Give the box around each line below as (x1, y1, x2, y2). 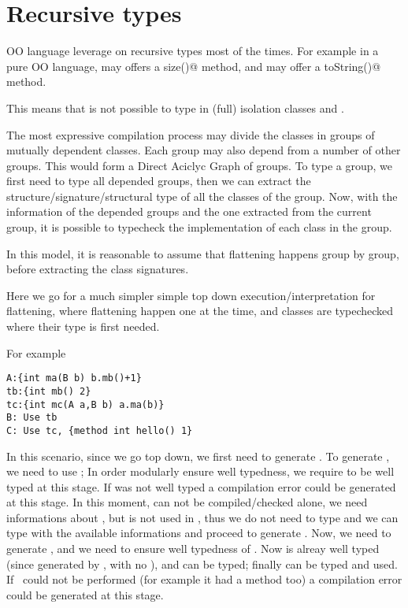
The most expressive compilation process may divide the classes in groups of (6, 126, 375, 143)
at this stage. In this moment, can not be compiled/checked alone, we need (6, 494, 368, 510)
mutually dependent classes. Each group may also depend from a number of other (6, 142, 401, 158)
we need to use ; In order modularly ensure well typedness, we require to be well (6, 463, 395, 480)
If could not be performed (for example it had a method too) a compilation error (6, 571, 402, 588)
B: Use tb (6, 412, 57, 424)
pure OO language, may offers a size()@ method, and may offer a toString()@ (6, 57, 381, 74)
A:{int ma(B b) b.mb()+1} (6, 373, 142, 384)
